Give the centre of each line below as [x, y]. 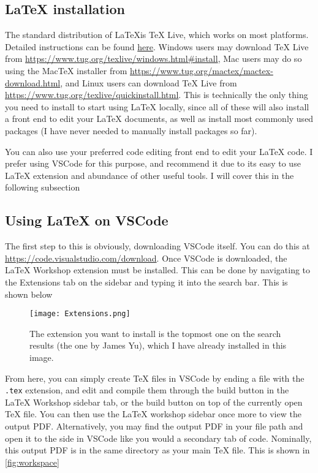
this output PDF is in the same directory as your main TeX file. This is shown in [157, 450]
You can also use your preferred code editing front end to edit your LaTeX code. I [159, 151]
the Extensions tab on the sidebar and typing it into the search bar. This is [146, 282]
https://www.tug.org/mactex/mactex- [202, 70]
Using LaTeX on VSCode [87, 220]
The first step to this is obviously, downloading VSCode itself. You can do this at [157, 246]
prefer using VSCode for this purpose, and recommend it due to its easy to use [153, 163]
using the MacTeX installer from [66, 70]
